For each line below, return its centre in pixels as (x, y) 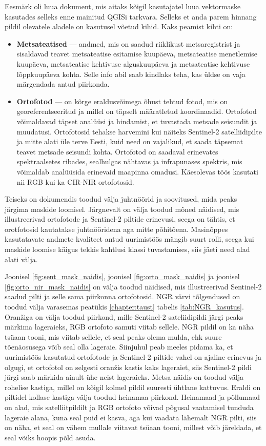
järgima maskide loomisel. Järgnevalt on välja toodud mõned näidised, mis (122, 209)
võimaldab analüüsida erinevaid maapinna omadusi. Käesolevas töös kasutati (137, 171)
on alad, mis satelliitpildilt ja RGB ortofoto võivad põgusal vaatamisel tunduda (129, 407)
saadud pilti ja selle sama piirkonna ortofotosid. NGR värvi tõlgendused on (122, 296)
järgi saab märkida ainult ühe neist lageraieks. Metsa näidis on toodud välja (124, 377)
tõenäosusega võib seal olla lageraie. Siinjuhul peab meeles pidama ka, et (119, 347)
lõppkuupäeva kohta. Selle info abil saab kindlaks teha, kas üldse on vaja (131, 74)
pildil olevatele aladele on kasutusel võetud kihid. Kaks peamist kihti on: (119, 26)
